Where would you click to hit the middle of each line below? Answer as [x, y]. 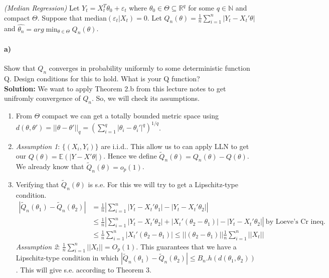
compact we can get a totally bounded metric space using [130, 115]
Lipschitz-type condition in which [67, 258]
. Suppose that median [72, 17]
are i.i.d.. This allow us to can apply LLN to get [175, 146]
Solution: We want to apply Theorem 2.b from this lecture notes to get [115, 88]
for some [201, 8]
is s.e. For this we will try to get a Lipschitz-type [163, 184]
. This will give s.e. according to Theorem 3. [84, 270]
